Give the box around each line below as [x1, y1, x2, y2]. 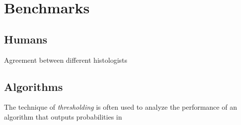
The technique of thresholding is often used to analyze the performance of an [4, 102, 237, 112]
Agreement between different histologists [4, 54, 127, 65]
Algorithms [4, 79, 63, 94]
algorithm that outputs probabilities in [4, 111, 122, 122]
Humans [4, 31, 48, 46]
